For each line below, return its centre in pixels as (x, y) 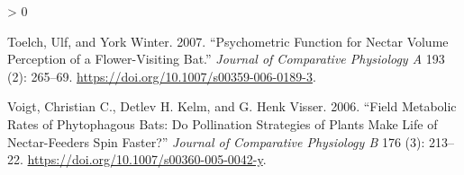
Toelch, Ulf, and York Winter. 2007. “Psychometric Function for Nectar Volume (228, 41)
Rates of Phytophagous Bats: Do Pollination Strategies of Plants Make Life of (223, 123)
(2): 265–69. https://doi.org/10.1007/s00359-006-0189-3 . (162, 76)
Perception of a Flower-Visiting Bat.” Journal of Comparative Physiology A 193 (226, 59)
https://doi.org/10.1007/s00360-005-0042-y (145, 159)
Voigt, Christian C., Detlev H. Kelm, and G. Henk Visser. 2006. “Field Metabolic (232, 106)
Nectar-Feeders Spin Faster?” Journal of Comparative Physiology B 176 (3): (216, 141)
